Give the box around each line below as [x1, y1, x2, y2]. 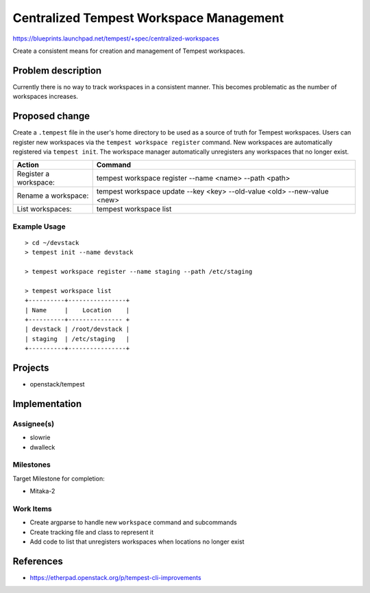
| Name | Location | [25, 306, 130, 314]
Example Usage [12, 222, 66, 231]
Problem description [12, 65, 102, 76]
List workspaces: [16, 205, 72, 214]
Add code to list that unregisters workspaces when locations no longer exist [29, 537, 245, 546]
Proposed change [12, 111, 90, 122]
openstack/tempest [29, 380, 85, 388]
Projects [12, 362, 49, 373]
